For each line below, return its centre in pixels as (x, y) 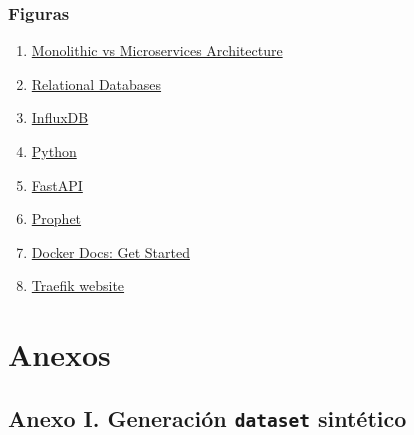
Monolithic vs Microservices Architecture (157, 50)
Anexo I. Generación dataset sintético (207, 417)
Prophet (56, 218)
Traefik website (78, 285)
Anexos (59, 354)
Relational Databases (96, 83)
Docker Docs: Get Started (110, 251)
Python (54, 151)
